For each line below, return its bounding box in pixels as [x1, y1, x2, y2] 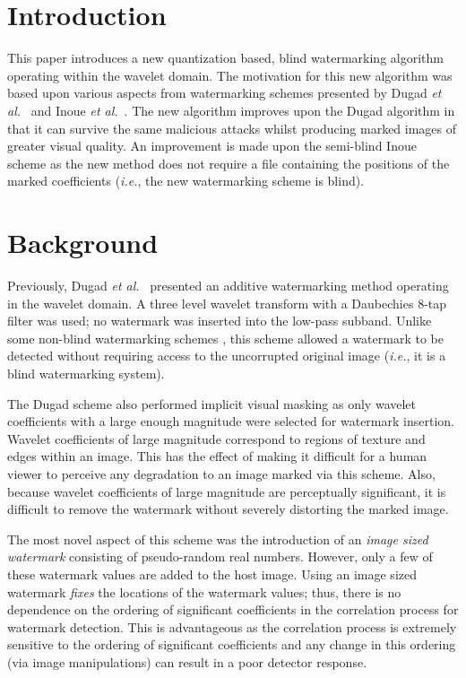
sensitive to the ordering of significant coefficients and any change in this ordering [7, 635, 456, 654]
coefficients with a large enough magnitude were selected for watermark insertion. [7, 412, 454, 430]
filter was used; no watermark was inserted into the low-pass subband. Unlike [7, 311, 432, 330]
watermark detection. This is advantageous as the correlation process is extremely [7, 617, 457, 636]
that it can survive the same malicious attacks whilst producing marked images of [7, 118, 457, 137]
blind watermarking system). [7, 363, 165, 382]
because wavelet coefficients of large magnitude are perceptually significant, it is [7, 482, 446, 500]
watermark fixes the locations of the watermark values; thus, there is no [7, 582, 401, 601]
